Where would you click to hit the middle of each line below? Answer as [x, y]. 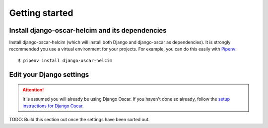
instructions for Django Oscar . [53, 106]
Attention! [33, 90]
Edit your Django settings [49, 74]
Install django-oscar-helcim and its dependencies [88, 30]
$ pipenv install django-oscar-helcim [65, 60]
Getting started [41, 13]
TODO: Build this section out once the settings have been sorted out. [79, 120]
